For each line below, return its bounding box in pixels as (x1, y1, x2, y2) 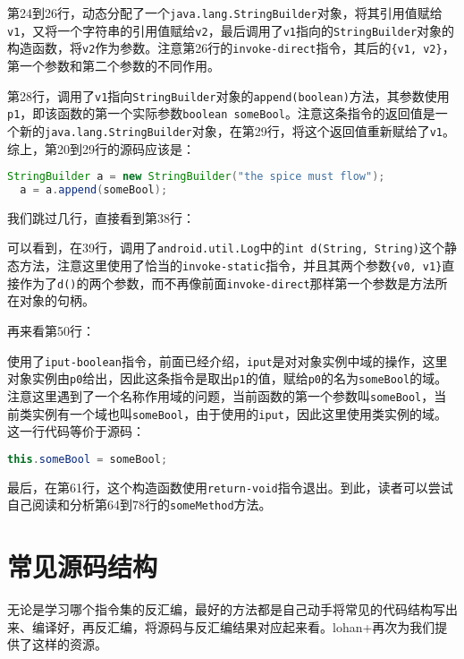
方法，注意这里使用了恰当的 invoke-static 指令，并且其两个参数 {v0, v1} (19, 256, 443, 275)
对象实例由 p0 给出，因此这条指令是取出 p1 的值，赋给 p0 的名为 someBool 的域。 (7, 369, 448, 388)
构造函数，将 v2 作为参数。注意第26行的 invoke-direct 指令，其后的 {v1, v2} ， (7, 39, 455, 57)
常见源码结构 (7, 548, 158, 585)
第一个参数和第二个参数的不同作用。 (7, 56, 220, 74)
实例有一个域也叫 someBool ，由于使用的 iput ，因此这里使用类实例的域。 (31, 404, 447, 423)
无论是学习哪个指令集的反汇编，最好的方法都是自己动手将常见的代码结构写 (7, 600, 445, 619)
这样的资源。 (31, 635, 107, 654)
